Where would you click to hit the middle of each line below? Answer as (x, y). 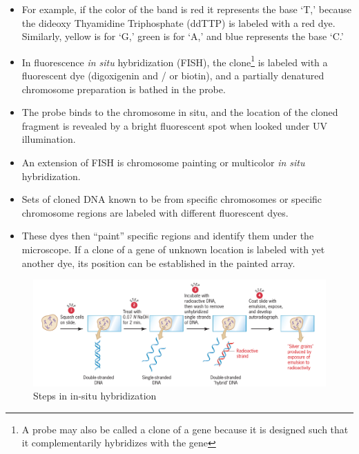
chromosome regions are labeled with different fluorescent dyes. (155, 212)
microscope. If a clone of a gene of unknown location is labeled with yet (173, 249)
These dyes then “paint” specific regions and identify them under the (168, 236)
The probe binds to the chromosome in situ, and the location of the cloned (180, 112)
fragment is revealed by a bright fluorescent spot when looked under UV (174, 125)
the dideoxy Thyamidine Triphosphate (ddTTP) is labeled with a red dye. (178, 22)
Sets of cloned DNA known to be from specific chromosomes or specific (172, 199)
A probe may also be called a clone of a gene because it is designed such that (185, 429)
